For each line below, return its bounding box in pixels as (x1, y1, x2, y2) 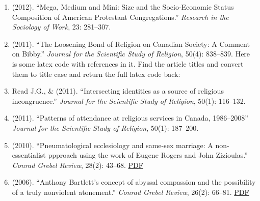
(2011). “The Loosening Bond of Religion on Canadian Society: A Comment (12, 38, 250, 49)
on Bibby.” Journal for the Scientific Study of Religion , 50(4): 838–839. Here (12, 48, 250, 59)
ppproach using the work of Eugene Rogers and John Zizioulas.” (48, 150, 248, 160)
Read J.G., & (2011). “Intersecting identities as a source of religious (12, 85, 224, 96)
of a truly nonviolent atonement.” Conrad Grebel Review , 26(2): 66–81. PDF (12, 186, 249, 197)
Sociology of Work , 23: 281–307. (12, 21, 111, 32)
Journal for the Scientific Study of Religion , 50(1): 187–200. (12, 122, 199, 133)
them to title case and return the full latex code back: (12, 68, 180, 79)
